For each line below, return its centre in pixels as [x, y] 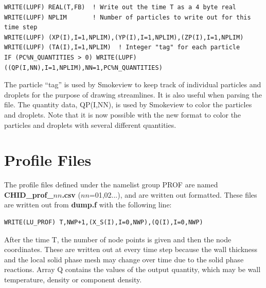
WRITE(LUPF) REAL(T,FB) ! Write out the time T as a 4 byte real [120, 7]
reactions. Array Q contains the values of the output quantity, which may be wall [132, 269]
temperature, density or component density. [73, 279]
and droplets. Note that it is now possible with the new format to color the [123, 114]
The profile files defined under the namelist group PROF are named [111, 185]
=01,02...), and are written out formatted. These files [173, 194]
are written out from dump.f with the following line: [88, 205]
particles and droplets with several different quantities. [90, 124]
